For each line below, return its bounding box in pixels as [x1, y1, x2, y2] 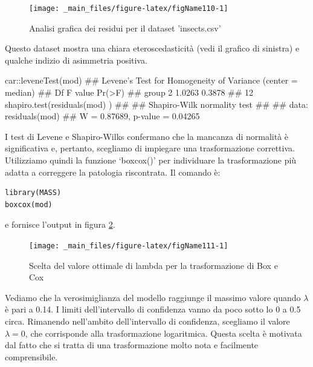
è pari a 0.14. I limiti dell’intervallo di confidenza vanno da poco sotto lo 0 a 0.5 [5, 303, 301, 316]
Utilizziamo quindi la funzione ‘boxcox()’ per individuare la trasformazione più [5, 154, 297, 166]
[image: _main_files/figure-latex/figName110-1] [29, 4, 228, 13]
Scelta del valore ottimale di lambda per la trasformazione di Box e [29, 259, 278, 271]
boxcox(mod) [5, 200, 53, 209]
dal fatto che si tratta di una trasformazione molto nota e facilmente [5, 339, 259, 351]
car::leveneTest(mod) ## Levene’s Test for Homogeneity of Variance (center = [5, 74, 298, 87]
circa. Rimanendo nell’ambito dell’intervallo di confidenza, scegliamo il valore [5, 315, 290, 327]
